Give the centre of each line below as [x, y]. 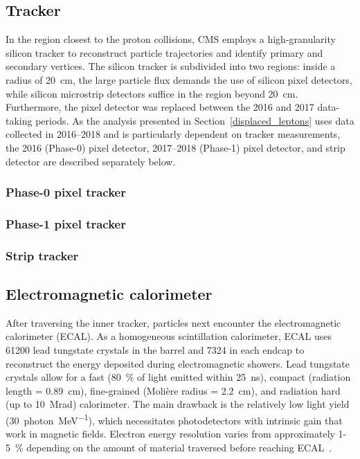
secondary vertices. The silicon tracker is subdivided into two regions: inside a [171, 66]
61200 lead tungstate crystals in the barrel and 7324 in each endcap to [155, 350]
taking [19, 120]
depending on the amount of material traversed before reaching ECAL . [179, 447]
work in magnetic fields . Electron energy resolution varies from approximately [170, 434]
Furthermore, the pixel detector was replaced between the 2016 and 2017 [160, 107]
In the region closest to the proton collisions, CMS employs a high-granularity [171, 39]
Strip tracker [42, 255]
